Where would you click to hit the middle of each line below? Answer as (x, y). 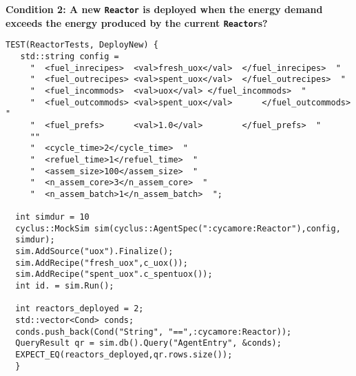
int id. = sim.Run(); (65, 286)
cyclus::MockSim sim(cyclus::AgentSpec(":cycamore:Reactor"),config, (178, 228)
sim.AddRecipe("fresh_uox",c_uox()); (102, 263)
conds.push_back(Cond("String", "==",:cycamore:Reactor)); (154, 332)
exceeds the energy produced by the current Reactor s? (137, 22)
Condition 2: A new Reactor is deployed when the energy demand (164, 9)
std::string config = (70, 56)
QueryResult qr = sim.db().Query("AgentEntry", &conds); (148, 343)
